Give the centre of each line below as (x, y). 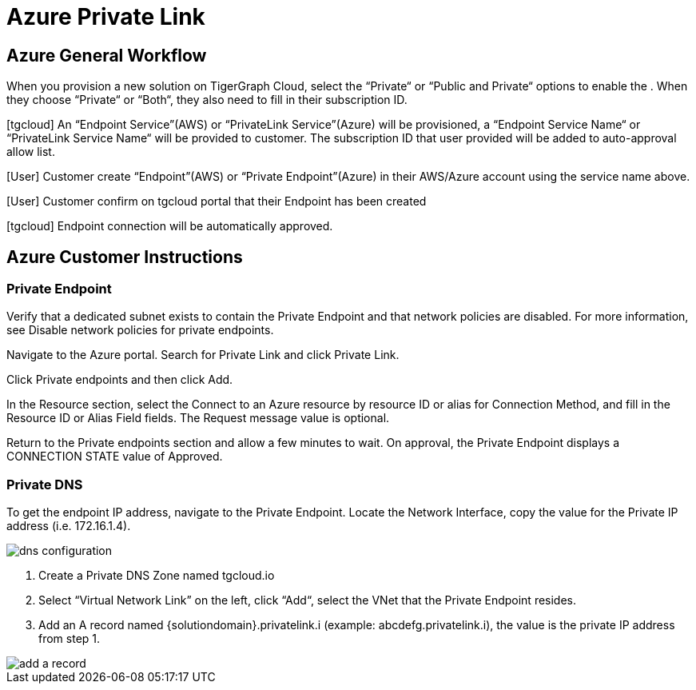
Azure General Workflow (107, 55)
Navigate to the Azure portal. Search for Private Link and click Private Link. (203, 355)
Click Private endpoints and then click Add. (120, 380)
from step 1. (70, 639)
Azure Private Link (106, 17)
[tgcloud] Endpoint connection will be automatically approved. (170, 226)
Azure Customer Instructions (125, 257)
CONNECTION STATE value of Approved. (115, 457)
